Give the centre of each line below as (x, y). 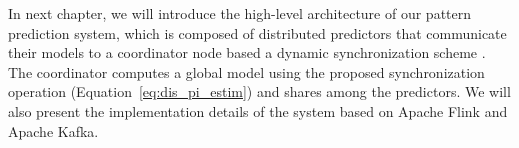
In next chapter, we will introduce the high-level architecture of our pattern (240, 13)
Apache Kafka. (53, 130)
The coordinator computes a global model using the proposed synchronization (246, 71)
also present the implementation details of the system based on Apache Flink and (258, 110)
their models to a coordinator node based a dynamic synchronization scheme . (247, 52)
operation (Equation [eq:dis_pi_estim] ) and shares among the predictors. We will (259, 91)
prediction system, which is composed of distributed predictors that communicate (257, 32)
